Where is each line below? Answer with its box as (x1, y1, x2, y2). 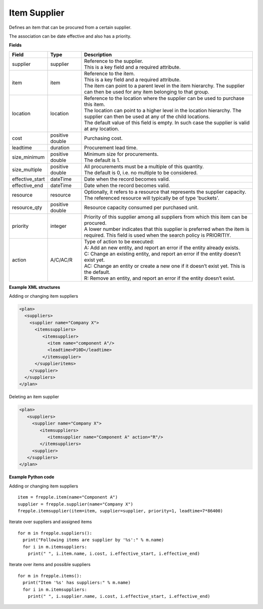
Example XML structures (9, 284, 60, 290)
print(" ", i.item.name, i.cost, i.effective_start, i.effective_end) (27, 550, 200, 556)
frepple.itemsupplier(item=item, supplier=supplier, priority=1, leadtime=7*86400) (18, 508, 224, 514)
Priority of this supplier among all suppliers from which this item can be (84, 213, 248, 220)
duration (50, 144, 70, 151)
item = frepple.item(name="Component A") (18, 494, 118, 500)
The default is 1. (84, 157, 121, 163)
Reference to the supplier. (84, 58, 144, 64)
